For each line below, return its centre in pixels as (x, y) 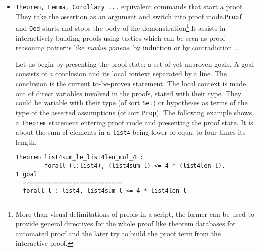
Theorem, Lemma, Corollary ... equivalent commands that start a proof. (130, 6)
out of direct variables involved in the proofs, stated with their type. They (129, 93)
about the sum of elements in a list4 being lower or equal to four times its (130, 132)
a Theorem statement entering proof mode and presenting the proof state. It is (134, 122)
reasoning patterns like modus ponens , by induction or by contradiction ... (128, 47)
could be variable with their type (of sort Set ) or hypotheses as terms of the (131, 103)
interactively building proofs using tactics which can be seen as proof (120, 37)
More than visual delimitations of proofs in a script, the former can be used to (135, 214)
